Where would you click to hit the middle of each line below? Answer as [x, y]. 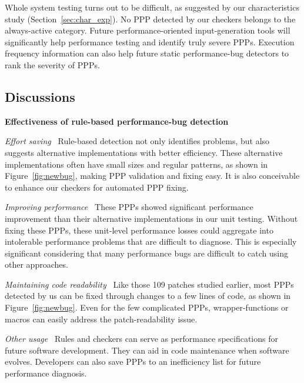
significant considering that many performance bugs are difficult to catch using [146, 253]
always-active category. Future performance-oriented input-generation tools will [148, 30]
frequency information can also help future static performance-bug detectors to [147, 53]
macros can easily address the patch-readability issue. [101, 319]
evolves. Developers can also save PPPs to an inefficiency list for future [133, 362]
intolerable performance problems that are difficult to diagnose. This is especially [151, 242]
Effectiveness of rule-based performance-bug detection [117, 121]
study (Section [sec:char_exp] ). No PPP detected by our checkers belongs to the [150, 19]
